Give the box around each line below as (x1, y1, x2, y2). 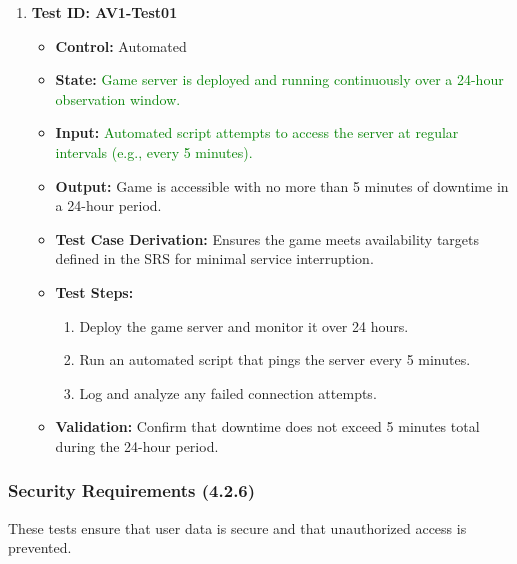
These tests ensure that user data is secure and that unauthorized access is (8, 517, 467, 538)
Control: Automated (55, 35, 187, 56)
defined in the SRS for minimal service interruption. (55, 248, 374, 269)
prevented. (8, 537, 72, 558)
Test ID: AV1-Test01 (31, 2, 178, 22)
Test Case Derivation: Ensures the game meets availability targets (55, 228, 480, 249)
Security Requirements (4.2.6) (8, 478, 256, 503)
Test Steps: (55, 281, 134, 302)
